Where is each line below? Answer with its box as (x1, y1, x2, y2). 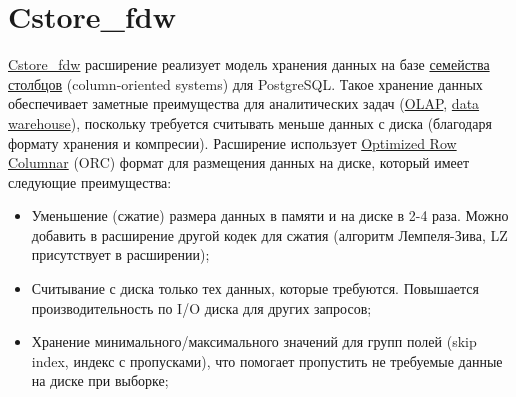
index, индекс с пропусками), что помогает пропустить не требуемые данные (31, 350, 503, 371)
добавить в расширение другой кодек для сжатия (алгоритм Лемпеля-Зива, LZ (31, 224, 508, 245)
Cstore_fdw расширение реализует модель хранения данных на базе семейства (8, 54, 490, 75)
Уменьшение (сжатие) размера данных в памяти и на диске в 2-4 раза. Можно (31, 205, 509, 226)
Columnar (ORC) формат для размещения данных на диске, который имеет (8, 152, 470, 173)
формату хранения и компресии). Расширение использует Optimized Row (8, 132, 457, 153)
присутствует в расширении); (31, 244, 210, 265)
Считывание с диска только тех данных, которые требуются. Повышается (31, 278, 479, 299)
